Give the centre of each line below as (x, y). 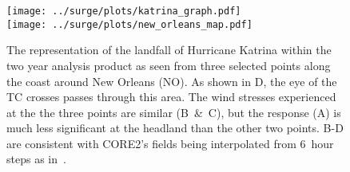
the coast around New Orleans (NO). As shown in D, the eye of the (172, 81)
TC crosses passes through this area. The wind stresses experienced (171, 97)
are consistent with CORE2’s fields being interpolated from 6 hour (170, 143)
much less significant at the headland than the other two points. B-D (175, 128)
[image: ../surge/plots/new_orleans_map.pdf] (129, 24)
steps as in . (36, 159)
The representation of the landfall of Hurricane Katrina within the (169, 50)
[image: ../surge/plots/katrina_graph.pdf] (124, 11)
